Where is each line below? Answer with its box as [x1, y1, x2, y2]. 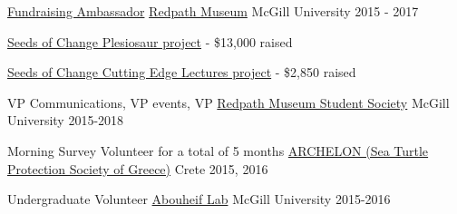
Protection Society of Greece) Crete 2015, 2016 [7, 159, 268, 178]
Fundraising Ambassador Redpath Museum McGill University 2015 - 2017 [7, 2, 419, 20]
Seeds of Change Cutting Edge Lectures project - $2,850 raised [7, 63, 356, 82]
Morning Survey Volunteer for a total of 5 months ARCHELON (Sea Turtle [7, 141, 429, 160]
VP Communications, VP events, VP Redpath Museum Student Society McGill [7, 92, 450, 112]
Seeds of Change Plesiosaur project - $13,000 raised [7, 32, 293, 51]
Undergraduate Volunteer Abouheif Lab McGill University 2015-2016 [7, 190, 391, 209]
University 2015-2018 [7, 111, 124, 130]
